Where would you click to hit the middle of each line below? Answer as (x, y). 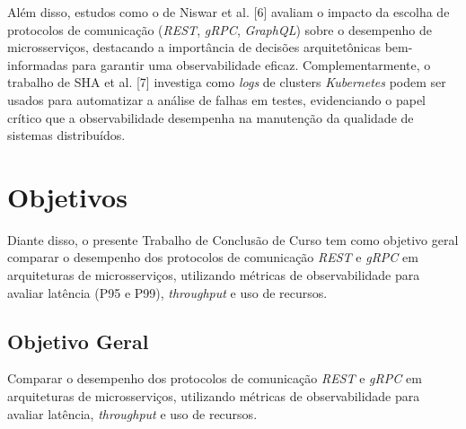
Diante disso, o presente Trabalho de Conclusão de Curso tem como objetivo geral (233, 239)
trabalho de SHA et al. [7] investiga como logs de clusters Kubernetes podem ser (227, 82)
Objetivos (67, 196)
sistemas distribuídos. (66, 135)
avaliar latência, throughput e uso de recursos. (132, 413)
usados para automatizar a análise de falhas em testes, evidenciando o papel (217, 99)
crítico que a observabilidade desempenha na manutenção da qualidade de (211, 117)
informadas (38, 64)
